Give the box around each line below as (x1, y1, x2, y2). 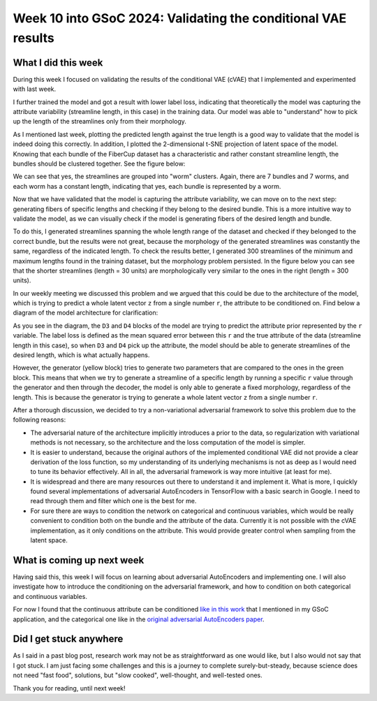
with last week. (13, 85, 57, 94)
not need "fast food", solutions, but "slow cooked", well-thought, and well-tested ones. (13, 671, 263, 679)
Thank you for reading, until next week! (13, 684, 126, 692)
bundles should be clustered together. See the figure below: (13, 159, 186, 168)
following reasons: (13, 416, 66, 424)
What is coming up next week (13, 554, 145, 566)
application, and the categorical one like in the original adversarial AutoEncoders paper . (13, 615, 265, 623)
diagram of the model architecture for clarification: (13, 308, 158, 317)
